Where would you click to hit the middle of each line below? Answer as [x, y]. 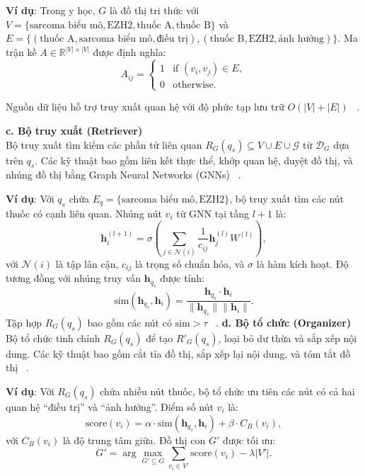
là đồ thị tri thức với [155, 10]
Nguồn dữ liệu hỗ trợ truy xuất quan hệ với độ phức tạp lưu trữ [145, 107]
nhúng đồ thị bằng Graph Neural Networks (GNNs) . [123, 175]
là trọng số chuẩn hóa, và [190, 264]
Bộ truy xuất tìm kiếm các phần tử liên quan [104, 144]
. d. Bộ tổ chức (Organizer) [284, 322]
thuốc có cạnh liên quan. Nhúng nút [84, 213]
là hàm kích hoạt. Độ [302, 264]
